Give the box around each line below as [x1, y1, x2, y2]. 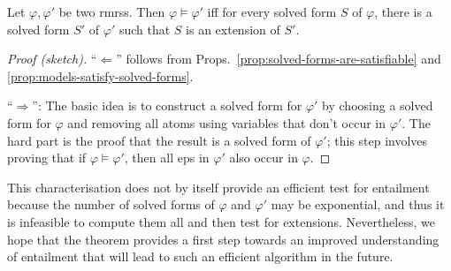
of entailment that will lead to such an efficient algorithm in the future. [7, 247, 394, 266]
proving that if [7, 148, 87, 167]
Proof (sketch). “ [7, 49, 97, 68]
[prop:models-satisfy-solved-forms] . [7, 66, 194, 85]
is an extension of [186, 19, 280, 38]
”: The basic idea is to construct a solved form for [32, 96, 302, 115]
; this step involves [326, 131, 428, 149]
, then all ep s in [124, 148, 210, 167]
